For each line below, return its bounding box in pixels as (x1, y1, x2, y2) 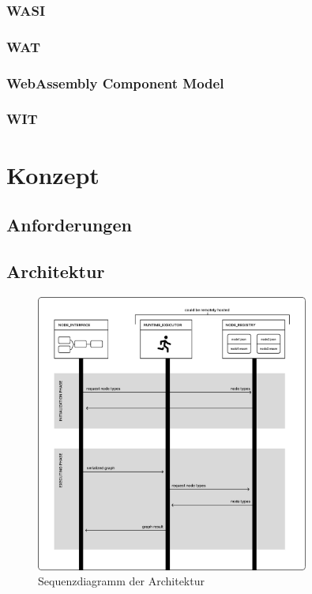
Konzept (6, 158, 100, 190)
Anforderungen (6, 212, 132, 237)
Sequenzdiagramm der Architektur (38, 573, 205, 589)
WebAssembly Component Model (6, 73, 224, 92)
